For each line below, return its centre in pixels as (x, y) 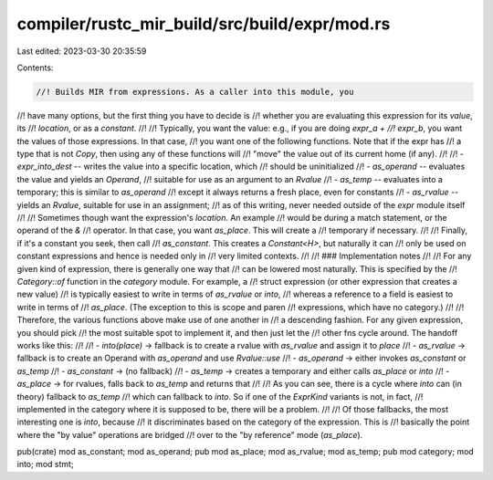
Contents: (35, 68)
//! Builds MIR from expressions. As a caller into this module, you (195, 92)
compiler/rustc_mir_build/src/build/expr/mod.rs (204, 24)
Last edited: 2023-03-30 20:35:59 (82, 51)
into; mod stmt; (45, 464)
